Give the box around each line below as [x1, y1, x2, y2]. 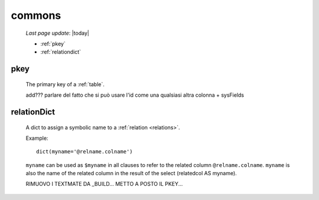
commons [11, 9, 61, 22]
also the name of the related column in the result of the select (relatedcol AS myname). [25, 170, 237, 177]
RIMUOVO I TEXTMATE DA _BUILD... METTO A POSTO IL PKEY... [25, 181, 183, 188]
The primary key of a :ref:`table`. [25, 80, 105, 88]
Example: [25, 135, 48, 142]
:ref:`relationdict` [40, 48, 82, 55]
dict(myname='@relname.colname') [36, 148, 133, 155]
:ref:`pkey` [40, 40, 66, 47]
